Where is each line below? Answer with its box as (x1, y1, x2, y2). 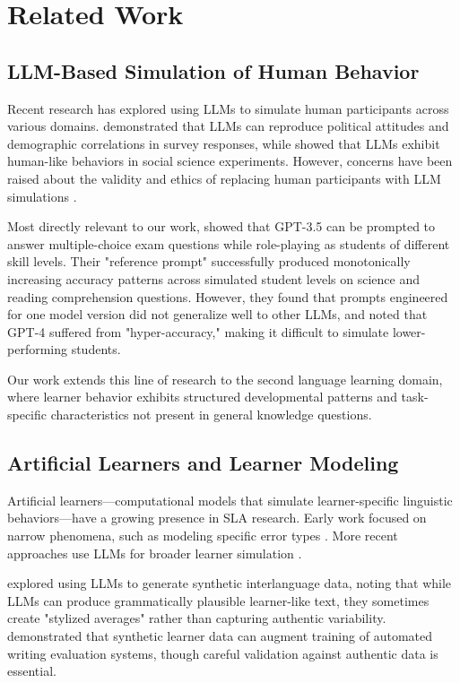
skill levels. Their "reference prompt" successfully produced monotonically (7, 252, 411, 271)
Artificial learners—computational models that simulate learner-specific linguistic (7, 490, 453, 509)
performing (7, 340, 67, 359)
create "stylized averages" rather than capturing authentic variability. (7, 609, 386, 627)
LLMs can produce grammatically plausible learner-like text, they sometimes (7, 591, 430, 610)
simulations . (7, 186, 77, 205)
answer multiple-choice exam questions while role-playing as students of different (7, 234, 450, 253)
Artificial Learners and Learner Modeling (7, 449, 399, 477)
